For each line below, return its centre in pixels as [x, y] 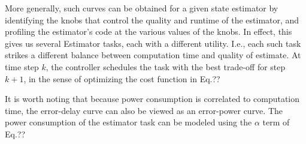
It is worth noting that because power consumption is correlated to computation [152, 99]
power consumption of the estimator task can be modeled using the [128, 122]
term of [276, 122]
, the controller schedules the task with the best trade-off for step [166, 66]
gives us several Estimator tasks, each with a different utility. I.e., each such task [153, 43]
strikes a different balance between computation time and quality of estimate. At [153, 55]
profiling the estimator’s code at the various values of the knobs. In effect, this [149, 31]
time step [22, 66]
